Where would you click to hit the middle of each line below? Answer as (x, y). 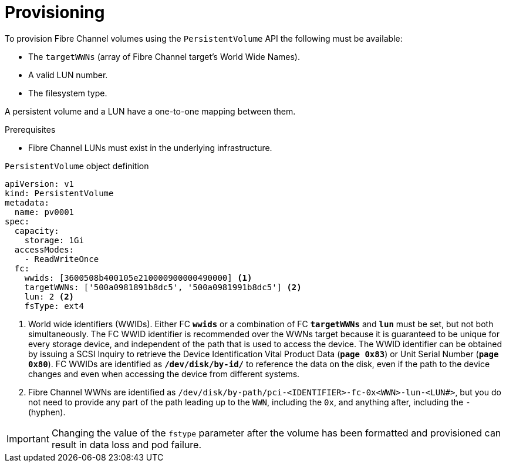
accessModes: (44, 249)
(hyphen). (47, 412)
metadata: (27, 202)
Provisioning (55, 12)
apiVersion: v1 (40, 184)
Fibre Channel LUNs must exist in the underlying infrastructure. (150, 147)
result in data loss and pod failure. (126, 444)
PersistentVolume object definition (77, 166)
